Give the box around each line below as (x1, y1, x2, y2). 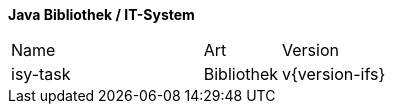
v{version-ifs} (282, 64, 386, 84)
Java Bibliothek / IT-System (8, 6, 195, 23)
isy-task (11, 64, 71, 84)
